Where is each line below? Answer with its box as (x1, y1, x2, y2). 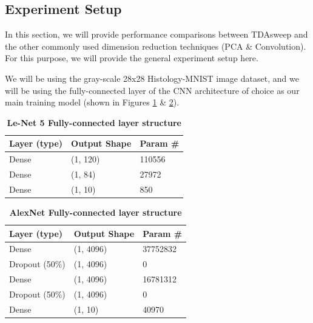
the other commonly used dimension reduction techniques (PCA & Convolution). (5, 39, 306, 52)
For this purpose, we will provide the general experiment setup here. (5, 52, 258, 64)
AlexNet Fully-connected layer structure (9, 205, 182, 218)
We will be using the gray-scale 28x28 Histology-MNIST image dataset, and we (5, 72, 299, 84)
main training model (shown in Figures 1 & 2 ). (5, 96, 180, 108)
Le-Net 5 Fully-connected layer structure (7, 116, 181, 128)
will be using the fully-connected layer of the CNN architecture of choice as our (5, 84, 300, 96)
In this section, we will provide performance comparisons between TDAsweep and (5, 28, 308, 41)
